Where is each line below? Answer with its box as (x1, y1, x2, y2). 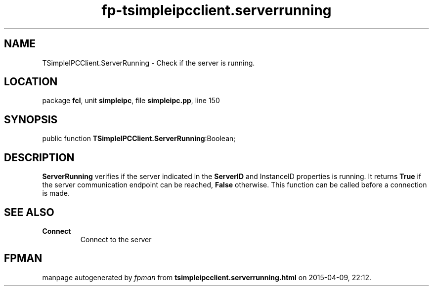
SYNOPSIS (4, 113, 58, 126)
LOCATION (4, 75, 58, 88)
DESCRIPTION (4, 151, 75, 164)
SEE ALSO (4, 206, 54, 218)
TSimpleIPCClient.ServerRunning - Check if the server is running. (42, 58, 255, 67)
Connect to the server (80, 235, 152, 244)
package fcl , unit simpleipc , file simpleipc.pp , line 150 (42, 96, 220, 105)
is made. (42, 189, 70, 198)
